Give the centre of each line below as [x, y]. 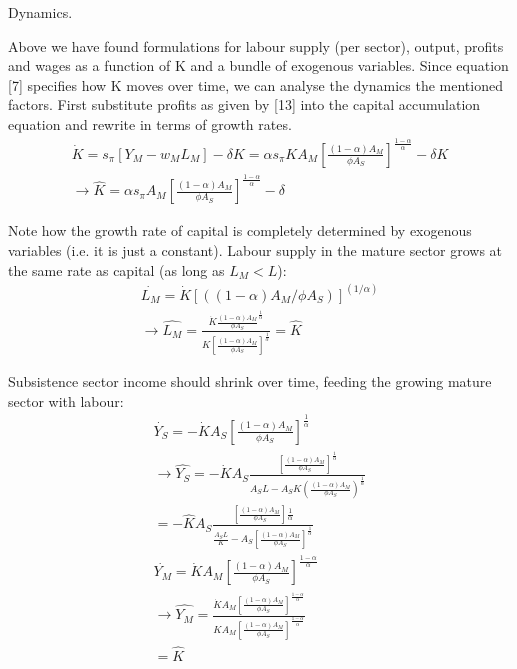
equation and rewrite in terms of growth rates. [150, 123]
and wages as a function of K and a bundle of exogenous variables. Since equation [258, 65]
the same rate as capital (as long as [116, 269]
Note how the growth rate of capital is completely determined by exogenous [240, 230]
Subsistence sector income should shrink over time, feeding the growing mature [250, 381]
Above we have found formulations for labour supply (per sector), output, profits [256, 45]
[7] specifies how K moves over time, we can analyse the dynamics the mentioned [255, 84]
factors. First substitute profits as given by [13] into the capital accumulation [244, 104]
